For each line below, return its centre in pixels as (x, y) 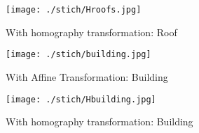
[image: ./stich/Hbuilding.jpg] (81, 99)
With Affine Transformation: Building (87, 76)
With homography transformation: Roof (91, 32)
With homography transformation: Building (99, 122)
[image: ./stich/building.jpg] (78, 55)
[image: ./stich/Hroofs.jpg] (74, 10)
